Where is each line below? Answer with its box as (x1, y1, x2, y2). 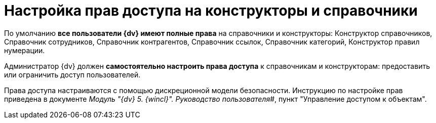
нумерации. (4, 46, 45, 55)
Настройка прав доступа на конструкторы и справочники (4, 2, 418, 19)
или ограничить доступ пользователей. (4, 70, 141, 79)
